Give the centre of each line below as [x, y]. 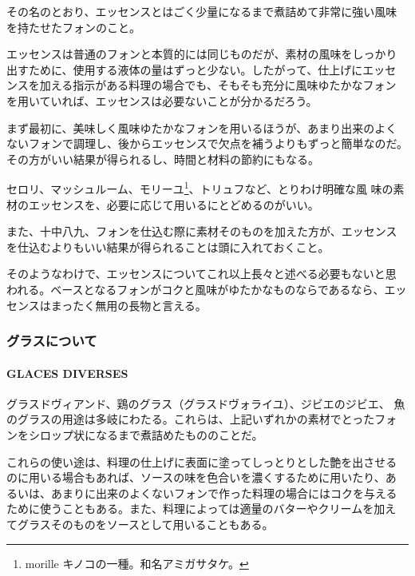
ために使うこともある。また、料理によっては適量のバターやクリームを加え [202, 508]
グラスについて [52, 341]
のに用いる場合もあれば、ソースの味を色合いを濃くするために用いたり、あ [202, 477]
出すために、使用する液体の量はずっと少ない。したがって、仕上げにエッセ [202, 69]
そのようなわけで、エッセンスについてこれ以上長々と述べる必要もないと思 [202, 274]
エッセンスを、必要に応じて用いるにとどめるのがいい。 [174, 204]
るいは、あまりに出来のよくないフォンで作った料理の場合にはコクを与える [202, 493]
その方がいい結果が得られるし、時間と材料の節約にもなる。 [163, 159]
